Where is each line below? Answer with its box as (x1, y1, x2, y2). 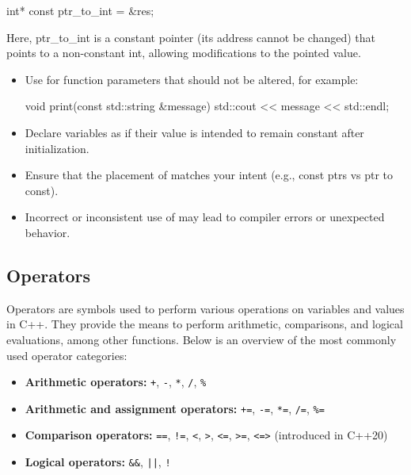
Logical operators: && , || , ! (25, 454, 171, 470)
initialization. (25, 140, 89, 156)
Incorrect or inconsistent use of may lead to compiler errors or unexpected (25, 209, 385, 225)
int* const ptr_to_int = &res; (6, 2, 154, 18)
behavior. (25, 224, 70, 240)
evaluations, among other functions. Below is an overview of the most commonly (6, 331, 397, 347)
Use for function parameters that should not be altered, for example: (25, 71, 359, 87)
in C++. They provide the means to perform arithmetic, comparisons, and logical (6, 316, 403, 332)
